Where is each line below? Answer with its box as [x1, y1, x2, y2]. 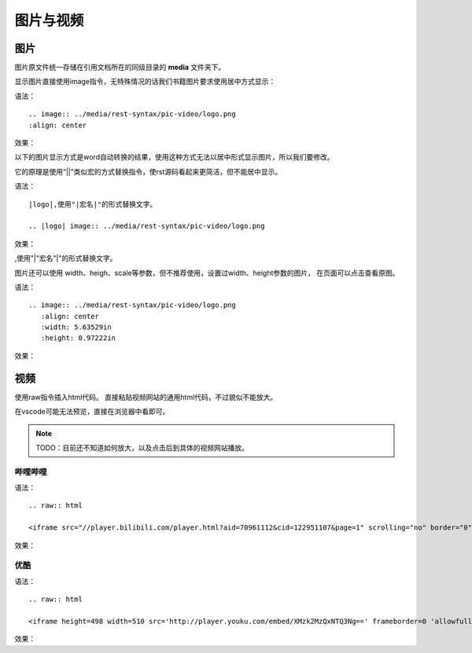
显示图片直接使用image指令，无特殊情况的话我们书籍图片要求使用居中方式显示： [14, 77, 276, 86]
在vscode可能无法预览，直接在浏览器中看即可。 [14, 407, 170, 416]
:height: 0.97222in [40, 334, 116, 343]
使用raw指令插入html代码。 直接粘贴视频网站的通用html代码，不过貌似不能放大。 [14, 392, 278, 402]
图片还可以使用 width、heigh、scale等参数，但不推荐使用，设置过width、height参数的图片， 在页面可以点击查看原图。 [14, 268, 400, 277]
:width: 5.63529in [40, 323, 112, 332]
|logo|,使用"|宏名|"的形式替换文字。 [28, 200, 157, 208]
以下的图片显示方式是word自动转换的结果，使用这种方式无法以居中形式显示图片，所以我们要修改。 [14, 152, 334, 162]
